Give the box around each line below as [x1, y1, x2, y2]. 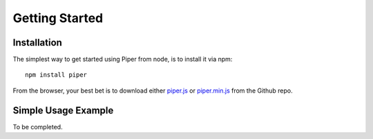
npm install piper [25, 71, 88, 79]
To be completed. [12, 122, 63, 131]
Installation [12, 37, 62, 48]
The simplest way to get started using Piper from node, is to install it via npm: [12, 55, 233, 64]
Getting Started [12, 10, 104, 26]
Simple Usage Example [12, 104, 114, 116]
